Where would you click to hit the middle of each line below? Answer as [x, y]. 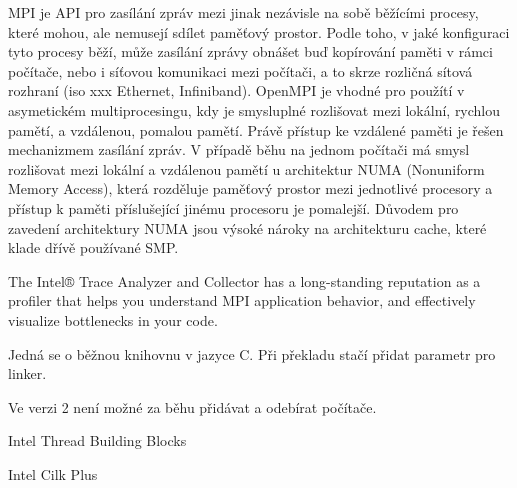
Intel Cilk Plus [53, 473]
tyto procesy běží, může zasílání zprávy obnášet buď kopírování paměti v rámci [250, 51]
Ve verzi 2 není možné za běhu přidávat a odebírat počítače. [192, 406]
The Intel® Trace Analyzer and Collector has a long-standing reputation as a [244, 280]
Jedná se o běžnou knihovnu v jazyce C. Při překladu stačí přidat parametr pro [252, 353]
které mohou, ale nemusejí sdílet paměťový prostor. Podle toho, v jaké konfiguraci [259, 31]
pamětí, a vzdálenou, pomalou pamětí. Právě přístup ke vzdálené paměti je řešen [256, 129]
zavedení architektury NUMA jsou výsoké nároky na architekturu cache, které [247, 227]
